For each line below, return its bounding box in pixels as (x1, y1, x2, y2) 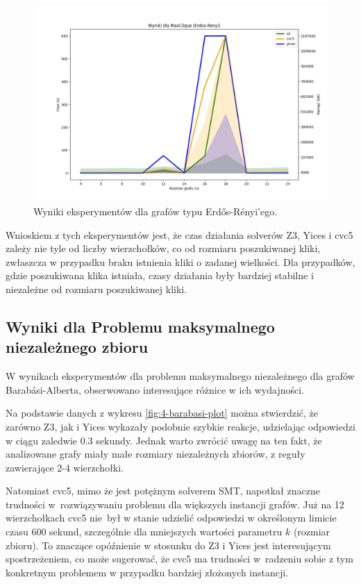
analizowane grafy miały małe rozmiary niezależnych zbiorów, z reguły (6, 447, 305, 461)
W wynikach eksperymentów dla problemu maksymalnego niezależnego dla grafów (6, 369, 355, 383)
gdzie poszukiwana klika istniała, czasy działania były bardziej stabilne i (6, 268, 314, 283)
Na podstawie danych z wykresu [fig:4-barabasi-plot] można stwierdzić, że (6, 406, 318, 420)
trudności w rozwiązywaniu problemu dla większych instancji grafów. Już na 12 (6, 497, 344, 511)
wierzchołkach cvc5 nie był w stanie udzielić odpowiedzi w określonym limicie (6, 510, 337, 525)
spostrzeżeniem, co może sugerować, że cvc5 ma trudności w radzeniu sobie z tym (6, 551, 353, 566)
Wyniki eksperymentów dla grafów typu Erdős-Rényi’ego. (33, 203, 278, 218)
